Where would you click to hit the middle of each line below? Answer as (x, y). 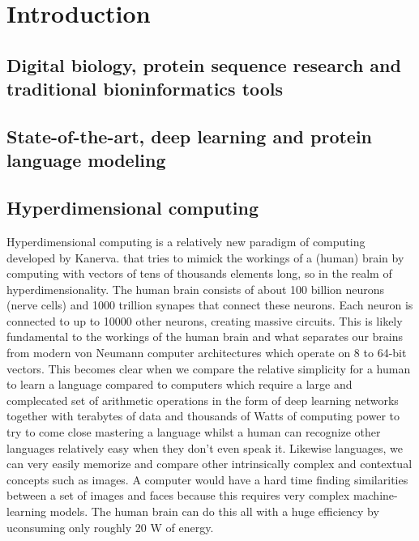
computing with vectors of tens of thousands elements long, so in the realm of (199, 273)
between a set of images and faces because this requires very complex (178, 495)
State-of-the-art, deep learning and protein (190, 136)
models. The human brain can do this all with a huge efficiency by (214, 511)
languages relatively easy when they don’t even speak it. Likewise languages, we (205, 447)
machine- (375, 495)
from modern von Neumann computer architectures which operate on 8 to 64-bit (207, 353)
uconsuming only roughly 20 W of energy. (110, 527)
